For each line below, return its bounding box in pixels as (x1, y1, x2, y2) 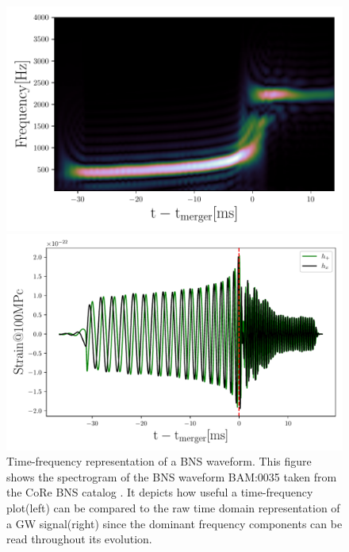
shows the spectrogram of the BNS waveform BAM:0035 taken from (6, 468, 337, 485)
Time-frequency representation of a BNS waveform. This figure (6, 453, 312, 470)
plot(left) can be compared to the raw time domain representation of (6, 500, 340, 516)
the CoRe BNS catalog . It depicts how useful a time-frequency (6, 484, 313, 500)
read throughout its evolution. (6, 531, 152, 547)
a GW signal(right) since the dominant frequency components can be (6, 515, 343, 531)
